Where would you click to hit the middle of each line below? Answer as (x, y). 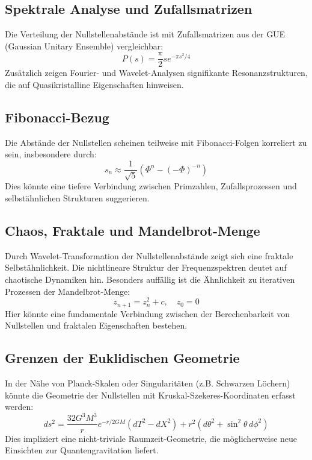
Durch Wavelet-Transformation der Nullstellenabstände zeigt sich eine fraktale (149, 255)
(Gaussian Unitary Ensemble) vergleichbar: (84, 46)
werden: (19, 407)
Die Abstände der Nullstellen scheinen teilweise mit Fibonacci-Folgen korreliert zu (156, 142)
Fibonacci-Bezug (57, 117)
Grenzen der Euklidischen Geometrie (122, 358)
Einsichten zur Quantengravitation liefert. (82, 450)
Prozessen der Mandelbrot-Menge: (68, 291)
